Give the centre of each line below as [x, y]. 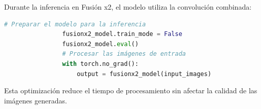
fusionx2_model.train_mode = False [122, 34]
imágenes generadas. [36, 100]
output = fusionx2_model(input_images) [144, 74]
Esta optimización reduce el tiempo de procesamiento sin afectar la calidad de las [131, 90]
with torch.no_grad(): [100, 64]
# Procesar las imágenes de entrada [124, 54]
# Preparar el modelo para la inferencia [75, 24]
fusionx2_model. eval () [100, 44]
